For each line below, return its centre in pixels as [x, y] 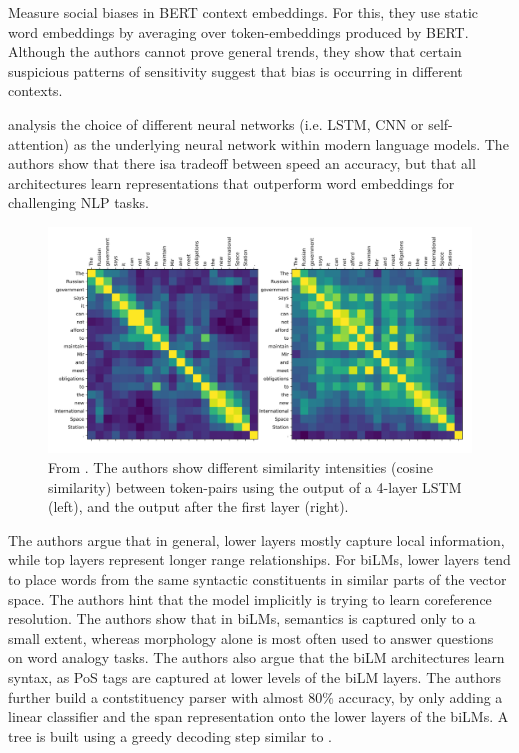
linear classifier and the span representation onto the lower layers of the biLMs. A [258, 716]
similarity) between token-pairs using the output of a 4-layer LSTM [255, 486]
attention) [39, 143]
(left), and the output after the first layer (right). [198, 506]
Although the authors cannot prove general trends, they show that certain [235, 51]
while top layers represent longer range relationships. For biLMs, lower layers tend [259, 559]
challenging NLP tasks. [78, 202]
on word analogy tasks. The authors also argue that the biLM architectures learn [256, 657]
